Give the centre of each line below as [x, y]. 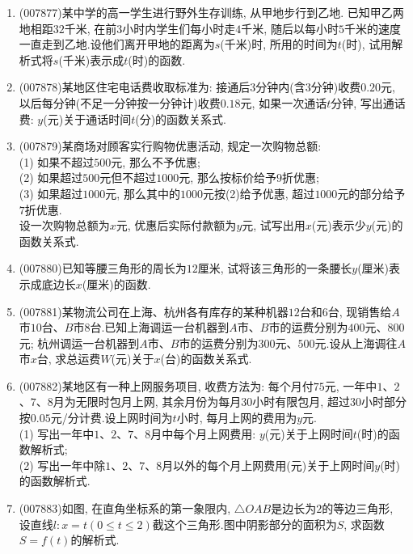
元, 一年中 [351, 385]
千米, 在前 [91, 28]
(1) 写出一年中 [57, 433]
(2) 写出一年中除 [62, 465]
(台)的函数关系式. [206, 359]
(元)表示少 [339, 225]
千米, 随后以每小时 [290, 28]
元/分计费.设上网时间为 [112, 418]
